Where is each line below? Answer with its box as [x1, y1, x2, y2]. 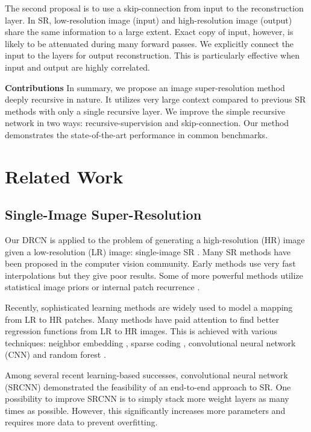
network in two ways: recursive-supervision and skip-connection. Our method [5, 116, 289, 129]
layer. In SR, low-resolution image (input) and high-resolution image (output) [5, 13, 292, 26]
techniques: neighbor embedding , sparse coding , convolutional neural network [5, 336, 296, 349]
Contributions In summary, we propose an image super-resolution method [5, 81, 285, 94]
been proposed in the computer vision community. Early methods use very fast [5, 257, 296, 270]
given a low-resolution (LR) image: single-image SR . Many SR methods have [5, 245, 291, 258]
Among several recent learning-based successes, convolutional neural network [5, 369, 288, 381]
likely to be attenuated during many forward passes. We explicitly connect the [5, 37, 294, 49]
